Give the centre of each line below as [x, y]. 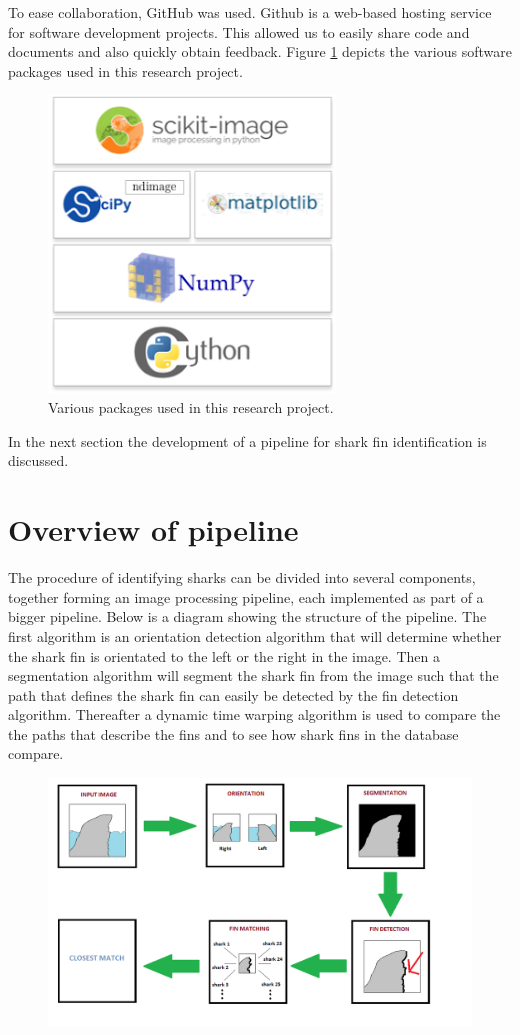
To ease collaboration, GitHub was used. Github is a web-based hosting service [250, 12]
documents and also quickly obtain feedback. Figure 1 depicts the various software [260, 51]
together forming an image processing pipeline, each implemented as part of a [246, 596]
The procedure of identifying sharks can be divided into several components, [242, 577]
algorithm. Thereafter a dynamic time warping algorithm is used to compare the [254, 714]
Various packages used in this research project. [191, 407]
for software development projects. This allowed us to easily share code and [239, 31]
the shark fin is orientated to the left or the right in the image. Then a [224, 655]
